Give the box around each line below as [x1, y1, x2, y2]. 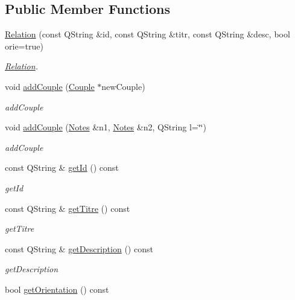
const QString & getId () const [5, 161, 119, 174]
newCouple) [101, 80, 145, 92]
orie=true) [5, 39, 43, 52]
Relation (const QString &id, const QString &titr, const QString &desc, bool [5, 28, 290, 40]
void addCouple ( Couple [5, 80, 95, 92]
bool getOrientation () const [5, 282, 109, 295]
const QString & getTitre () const [5, 202, 130, 214]
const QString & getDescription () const [5, 242, 153, 255]
